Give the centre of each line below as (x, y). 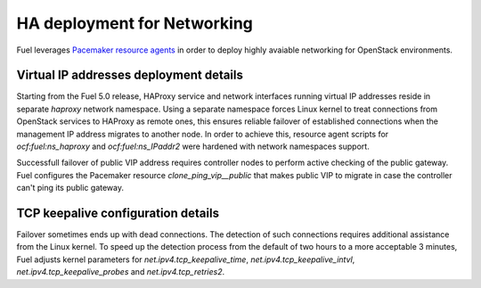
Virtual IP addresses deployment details (130, 75)
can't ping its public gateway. (70, 188)
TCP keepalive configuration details (118, 213)
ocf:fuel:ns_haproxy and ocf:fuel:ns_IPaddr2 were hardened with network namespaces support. (193, 146)
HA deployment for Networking (135, 23)
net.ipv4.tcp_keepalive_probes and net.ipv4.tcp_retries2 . (121, 272)
